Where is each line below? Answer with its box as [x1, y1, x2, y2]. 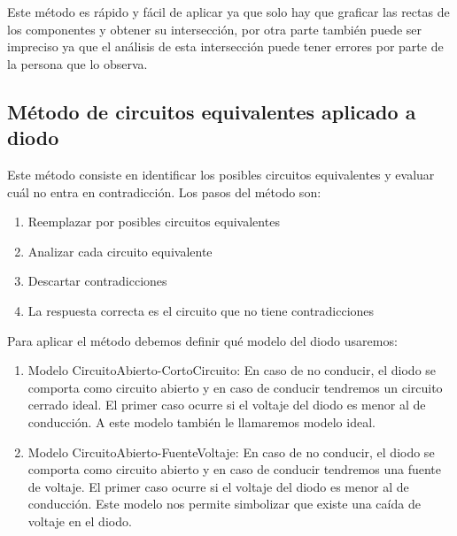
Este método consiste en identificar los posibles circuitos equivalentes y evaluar [7, 165, 435, 183]
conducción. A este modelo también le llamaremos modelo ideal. [27, 412, 376, 431]
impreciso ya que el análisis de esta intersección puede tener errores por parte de [7, 37, 444, 56]
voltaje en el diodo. [27, 511, 132, 530]
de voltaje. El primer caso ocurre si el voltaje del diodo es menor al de [27, 477, 409, 495]
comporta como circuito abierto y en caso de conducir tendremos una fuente [27, 460, 442, 479]
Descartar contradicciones [27, 272, 167, 290]
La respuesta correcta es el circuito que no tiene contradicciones [27, 301, 375, 319]
